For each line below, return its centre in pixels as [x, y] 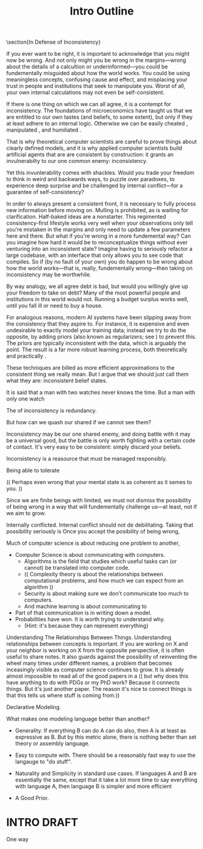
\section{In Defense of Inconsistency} [54, 42]
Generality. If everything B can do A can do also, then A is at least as [101, 731]
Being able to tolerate [33, 470]
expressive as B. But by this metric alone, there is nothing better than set [106, 737]
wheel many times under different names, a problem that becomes [89, 663]
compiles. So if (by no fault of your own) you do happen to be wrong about [99, 262]
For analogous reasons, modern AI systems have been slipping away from [99, 318]
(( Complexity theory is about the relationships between [94, 574]
